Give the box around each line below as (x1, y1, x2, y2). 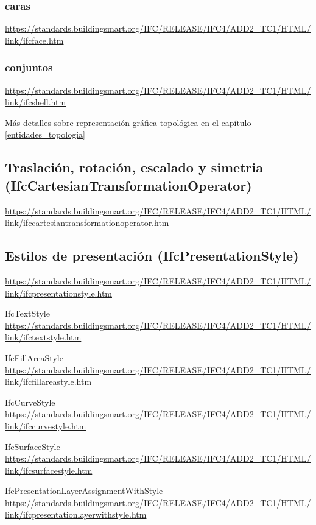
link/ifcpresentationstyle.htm (5, 286, 112, 299)
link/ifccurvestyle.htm (5, 419, 86, 432)
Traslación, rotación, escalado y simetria (5, 158, 263, 177)
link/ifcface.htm (5, 33, 64, 46)
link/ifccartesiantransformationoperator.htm (5, 216, 169, 229)
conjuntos (5, 60, 53, 75)
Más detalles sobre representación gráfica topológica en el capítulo (5, 116, 251, 129)
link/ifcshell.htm (5, 96, 66, 108)
